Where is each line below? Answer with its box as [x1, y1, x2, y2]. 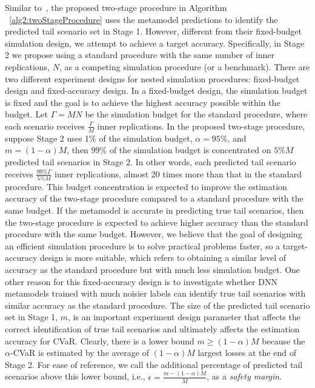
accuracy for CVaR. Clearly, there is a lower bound [5, 334, 194, 347]
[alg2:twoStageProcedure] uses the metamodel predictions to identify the [9, 13, 278, 25]
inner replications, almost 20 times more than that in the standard [55, 167, 302, 180]
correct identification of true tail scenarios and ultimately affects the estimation [5, 322, 300, 335]
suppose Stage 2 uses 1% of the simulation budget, [5, 131, 193, 144]
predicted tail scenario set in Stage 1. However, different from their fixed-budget [5, 25, 302, 38]
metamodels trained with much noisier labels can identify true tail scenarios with [5, 287, 306, 300]
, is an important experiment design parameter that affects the [68, 311, 300, 323]
